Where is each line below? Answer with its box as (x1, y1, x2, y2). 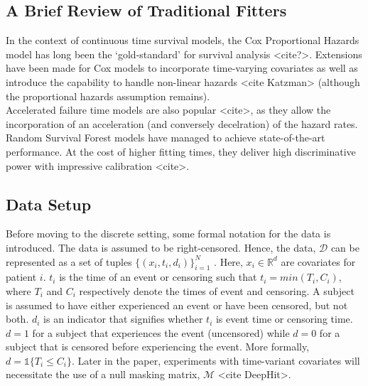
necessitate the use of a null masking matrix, (6, 367, 200, 382)
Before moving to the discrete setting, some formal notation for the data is (6, 226, 331, 241)
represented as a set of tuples (6, 254, 132, 269)
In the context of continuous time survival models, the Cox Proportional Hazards (6, 33, 359, 48)
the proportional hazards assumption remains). (6, 88, 210, 103)
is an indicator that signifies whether (43, 311, 203, 326)
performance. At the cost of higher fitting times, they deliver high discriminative (6, 144, 356, 159)
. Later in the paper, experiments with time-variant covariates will (71, 353, 360, 368)
